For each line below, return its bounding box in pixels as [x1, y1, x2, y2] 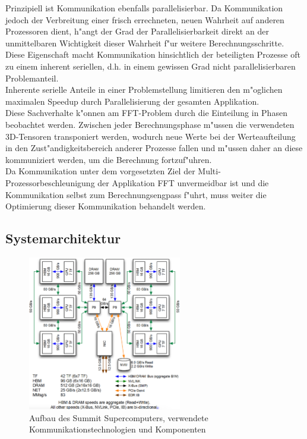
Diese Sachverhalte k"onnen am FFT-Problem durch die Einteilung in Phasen [5, 106, 287, 119]
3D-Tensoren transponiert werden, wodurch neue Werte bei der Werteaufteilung [5, 130, 296, 142]
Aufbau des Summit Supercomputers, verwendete [29, 411, 208, 424]
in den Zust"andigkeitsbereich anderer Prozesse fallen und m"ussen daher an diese [5, 142, 303, 154]
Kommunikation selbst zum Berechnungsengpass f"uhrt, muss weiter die [5, 188, 267, 200]
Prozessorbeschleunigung [5, 176, 95, 189]
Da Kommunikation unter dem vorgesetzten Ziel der [5, 165, 195, 177]
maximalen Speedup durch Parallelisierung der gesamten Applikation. [5, 95, 259, 107]
